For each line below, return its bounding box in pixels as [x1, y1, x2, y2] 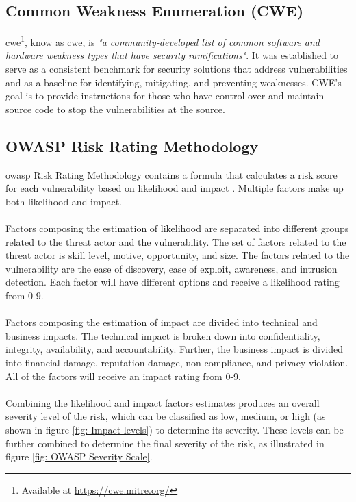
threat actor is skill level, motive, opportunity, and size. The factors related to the [5, 248, 350, 262]
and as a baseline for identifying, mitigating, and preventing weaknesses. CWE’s [5, 75, 342, 89]
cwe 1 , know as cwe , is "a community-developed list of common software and [5, 33, 320, 49]
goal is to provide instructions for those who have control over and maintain [5, 88, 325, 103]
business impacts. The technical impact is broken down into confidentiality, [5, 328, 320, 342]
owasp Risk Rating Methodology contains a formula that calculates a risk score [5, 167, 338, 181]
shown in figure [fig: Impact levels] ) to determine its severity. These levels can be [5, 422, 344, 436]
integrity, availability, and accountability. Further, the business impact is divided [5, 342, 344, 356]
